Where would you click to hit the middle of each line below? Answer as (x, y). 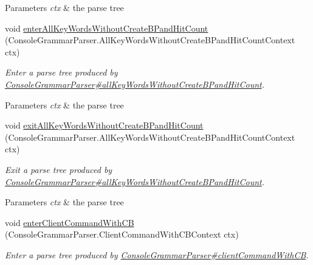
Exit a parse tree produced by (59, 169)
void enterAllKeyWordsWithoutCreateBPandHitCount (107, 28)
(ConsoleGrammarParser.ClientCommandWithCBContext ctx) (122, 234)
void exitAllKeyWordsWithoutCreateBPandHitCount (104, 125)
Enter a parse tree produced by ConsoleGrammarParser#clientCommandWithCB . (157, 254)
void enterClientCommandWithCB (70, 222)
